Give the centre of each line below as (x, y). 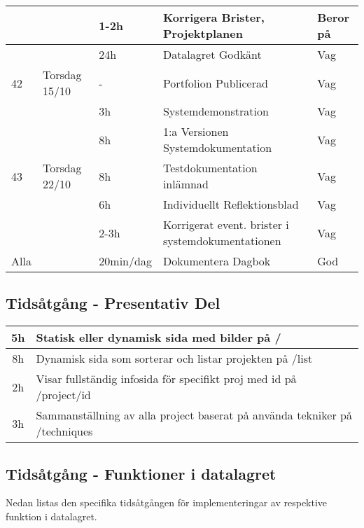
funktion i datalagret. (51, 516)
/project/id (63, 395)
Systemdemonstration (216, 111)
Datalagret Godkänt (212, 54)
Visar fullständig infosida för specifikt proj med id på (166, 379)
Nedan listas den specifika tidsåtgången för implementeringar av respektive (167, 502)
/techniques (64, 431)
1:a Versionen (196, 131)
